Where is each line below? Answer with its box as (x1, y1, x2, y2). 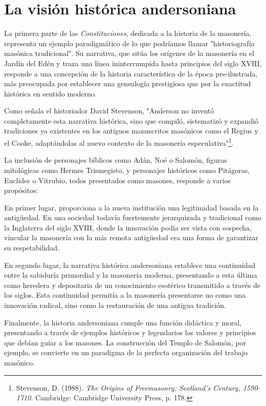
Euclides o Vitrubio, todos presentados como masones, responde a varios (4, 175, 231, 185)
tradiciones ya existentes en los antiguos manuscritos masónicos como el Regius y (4, 125, 258, 136)
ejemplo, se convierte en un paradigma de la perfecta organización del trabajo (4, 347, 248, 358)
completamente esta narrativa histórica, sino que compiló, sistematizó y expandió (4, 115, 259, 126)
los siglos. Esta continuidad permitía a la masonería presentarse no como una (4, 289, 246, 300)
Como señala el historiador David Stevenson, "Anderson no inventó (4, 105, 214, 116)
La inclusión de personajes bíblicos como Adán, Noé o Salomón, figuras (4, 154, 227, 165)
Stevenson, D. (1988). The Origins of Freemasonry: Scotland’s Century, (16, 382, 240, 393)
